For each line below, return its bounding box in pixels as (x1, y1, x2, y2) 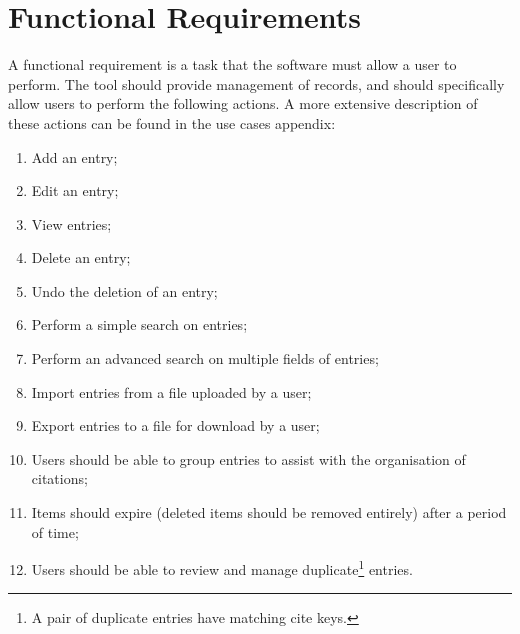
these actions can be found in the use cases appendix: (8, 112, 336, 133)
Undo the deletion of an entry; (31, 280, 218, 301)
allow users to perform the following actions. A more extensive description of (8, 93, 478, 114)
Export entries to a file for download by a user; (31, 415, 320, 436)
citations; (31, 468, 88, 489)
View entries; (31, 213, 112, 234)
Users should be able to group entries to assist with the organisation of (31, 448, 466, 469)
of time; (31, 521, 79, 542)
